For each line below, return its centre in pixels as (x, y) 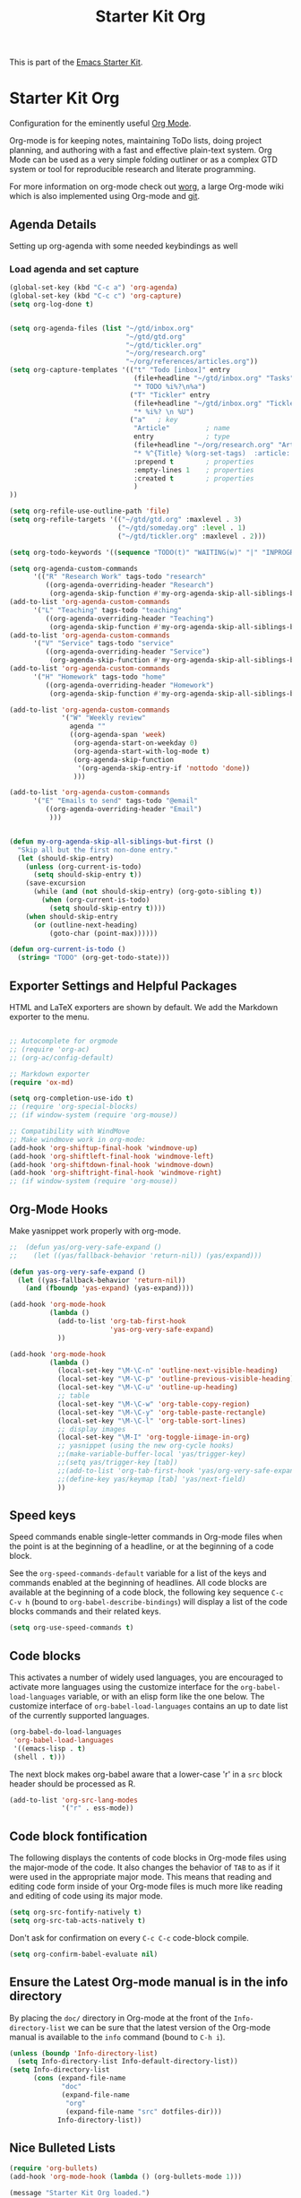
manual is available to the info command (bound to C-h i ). (117, 2037)
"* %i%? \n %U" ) (163, 411)
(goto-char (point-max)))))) (103, 933)
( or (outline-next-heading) (86, 925)
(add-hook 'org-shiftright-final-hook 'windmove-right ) (116, 1173)
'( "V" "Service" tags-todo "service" (103, 644)
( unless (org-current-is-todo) (84, 867)
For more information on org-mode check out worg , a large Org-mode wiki (146, 186)
